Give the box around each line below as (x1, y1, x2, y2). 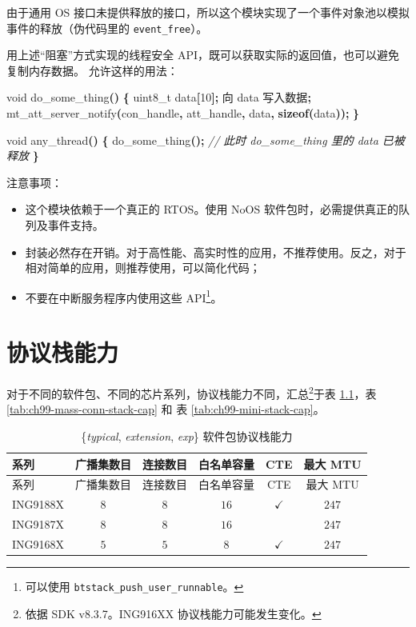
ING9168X (12, 535, 65, 552)
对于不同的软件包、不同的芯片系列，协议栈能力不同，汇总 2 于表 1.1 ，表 (6, 383, 377, 401)
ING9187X (12, 516, 65, 533)
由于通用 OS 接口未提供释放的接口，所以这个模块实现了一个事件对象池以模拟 (6, 4, 410, 20)
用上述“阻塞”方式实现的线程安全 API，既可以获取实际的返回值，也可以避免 (6, 46, 399, 63)
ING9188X (12, 496, 65, 513)
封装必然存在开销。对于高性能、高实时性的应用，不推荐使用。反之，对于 (25, 243, 406, 260)
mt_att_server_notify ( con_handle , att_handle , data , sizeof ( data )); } (6, 105, 360, 122)
